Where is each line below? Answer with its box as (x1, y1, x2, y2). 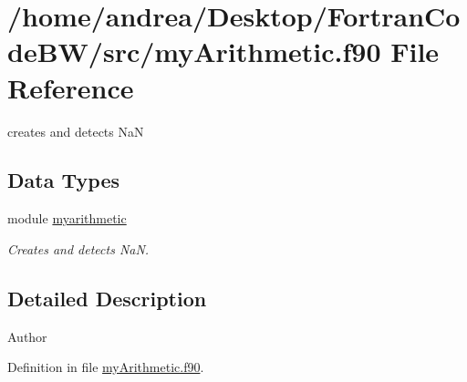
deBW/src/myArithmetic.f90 (7, 33, 381, 70)
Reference (7, 68, 134, 106)
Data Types (7, 166, 119, 194)
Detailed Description (7, 284, 207, 312)
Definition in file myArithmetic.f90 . (7, 357, 204, 377)
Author (7, 326, 47, 346)
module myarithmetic (7, 209, 127, 228)
